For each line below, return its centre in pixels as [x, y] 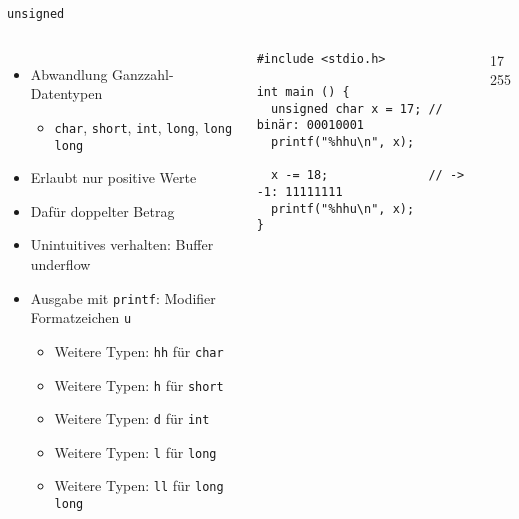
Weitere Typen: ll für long [139, 485]
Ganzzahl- [143, 73]
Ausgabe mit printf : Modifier [123, 297]
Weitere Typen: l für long [135, 451]
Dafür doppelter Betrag [102, 210]
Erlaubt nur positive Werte [113, 177]
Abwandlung [69, 73]
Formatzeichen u [81, 317]
